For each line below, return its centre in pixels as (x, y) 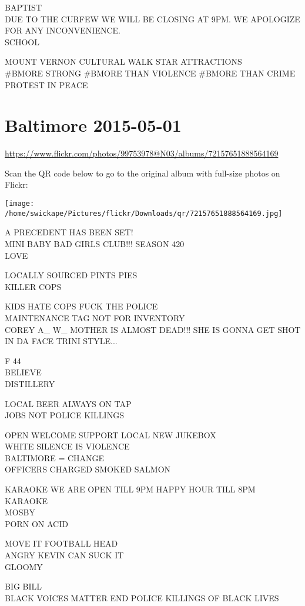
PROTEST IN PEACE (46, 84)
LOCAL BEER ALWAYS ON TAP (68, 403)
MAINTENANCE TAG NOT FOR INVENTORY (95, 317)
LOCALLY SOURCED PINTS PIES (71, 275)
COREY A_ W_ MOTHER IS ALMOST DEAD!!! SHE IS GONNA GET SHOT (153, 329)
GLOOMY (24, 566)
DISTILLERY (30, 383)
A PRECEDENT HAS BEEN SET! (69, 232)
